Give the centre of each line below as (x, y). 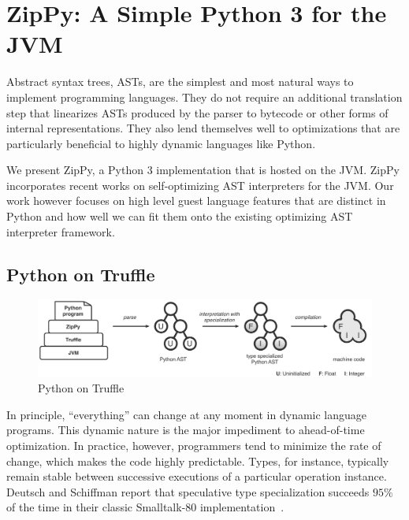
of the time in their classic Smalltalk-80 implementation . (145, 507)
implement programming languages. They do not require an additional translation (204, 97)
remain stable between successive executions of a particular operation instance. (197, 476)
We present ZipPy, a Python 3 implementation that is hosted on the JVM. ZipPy (203, 170)
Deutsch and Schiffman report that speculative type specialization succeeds (188, 491)
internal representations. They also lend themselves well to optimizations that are (203, 128)
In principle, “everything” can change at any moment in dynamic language (187, 414)
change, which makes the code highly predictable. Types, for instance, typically (198, 461)
